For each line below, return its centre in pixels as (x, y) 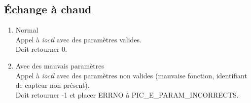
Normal (27, 30)
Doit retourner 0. (41, 49)
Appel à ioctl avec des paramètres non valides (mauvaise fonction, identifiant (131, 75)
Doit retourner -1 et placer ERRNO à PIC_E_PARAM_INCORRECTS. (127, 94)
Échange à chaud (48, 9)
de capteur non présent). (53, 85)
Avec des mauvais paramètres (60, 65)
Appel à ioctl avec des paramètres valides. (78, 39)
